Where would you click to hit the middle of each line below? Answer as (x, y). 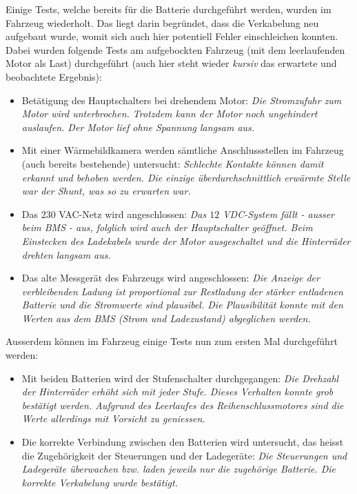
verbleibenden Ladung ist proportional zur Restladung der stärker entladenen (182, 291)
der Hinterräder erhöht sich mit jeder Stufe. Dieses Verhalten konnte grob (177, 392)
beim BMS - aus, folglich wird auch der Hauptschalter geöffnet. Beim (167, 227)
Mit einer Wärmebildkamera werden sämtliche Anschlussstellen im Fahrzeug (183, 150)
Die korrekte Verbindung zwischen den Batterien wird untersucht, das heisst (183, 442)
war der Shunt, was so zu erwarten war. (106, 191)
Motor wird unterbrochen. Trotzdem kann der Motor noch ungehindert (170, 113)
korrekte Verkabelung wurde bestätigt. (100, 482)
